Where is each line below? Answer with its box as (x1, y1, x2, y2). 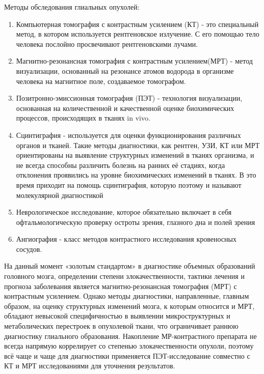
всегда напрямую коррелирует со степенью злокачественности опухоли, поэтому (4, 340, 254, 351)
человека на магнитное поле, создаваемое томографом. (16, 75, 186, 86)
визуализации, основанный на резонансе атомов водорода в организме (16, 65, 234, 76)
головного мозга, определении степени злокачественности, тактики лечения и (4, 271, 245, 281)
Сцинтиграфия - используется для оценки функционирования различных (16, 129, 241, 140)
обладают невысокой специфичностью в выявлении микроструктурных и (4, 310, 230, 321)
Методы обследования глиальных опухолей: (4, 2, 140, 12)
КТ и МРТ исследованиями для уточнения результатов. (4, 360, 175, 371)
